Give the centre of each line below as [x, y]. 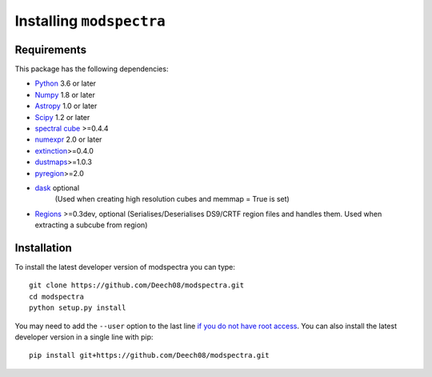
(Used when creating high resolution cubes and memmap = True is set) [172, 199]
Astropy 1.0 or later [66, 106]
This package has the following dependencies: [92, 69]
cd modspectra [56, 297]
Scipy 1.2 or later [62, 117]
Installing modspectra [90, 21]
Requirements [51, 49]
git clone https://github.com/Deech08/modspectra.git [136, 285]
